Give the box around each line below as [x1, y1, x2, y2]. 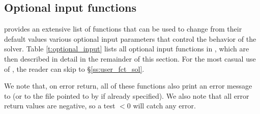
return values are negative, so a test [4, 100, 115, 111]
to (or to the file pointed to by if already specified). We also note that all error [4, 90, 249, 101]
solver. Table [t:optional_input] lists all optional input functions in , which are [4, 43, 249, 54]
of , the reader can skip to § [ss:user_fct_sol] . [4, 63, 145, 74]
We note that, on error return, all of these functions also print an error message [4, 80, 252, 91]
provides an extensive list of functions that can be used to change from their [4, 23, 242, 34]
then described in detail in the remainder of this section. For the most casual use [4, 53, 256, 64]
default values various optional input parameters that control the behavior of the [4, 33, 256, 44]
